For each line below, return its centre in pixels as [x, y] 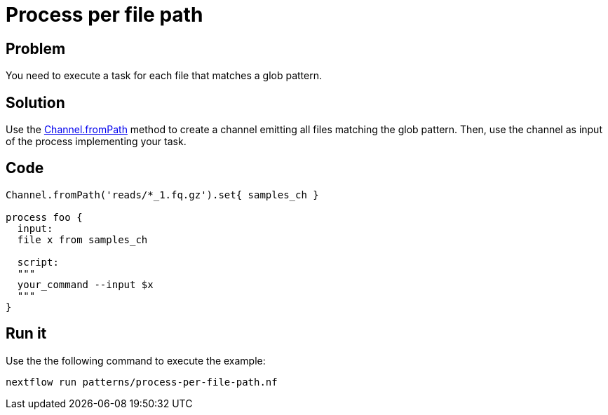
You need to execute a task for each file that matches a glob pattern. [164, 76]
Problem [36, 48]
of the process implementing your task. [96, 142]
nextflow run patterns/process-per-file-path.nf [142, 382]
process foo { [44, 217]
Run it [26, 334]
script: [38, 262]
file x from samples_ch [82, 239]
